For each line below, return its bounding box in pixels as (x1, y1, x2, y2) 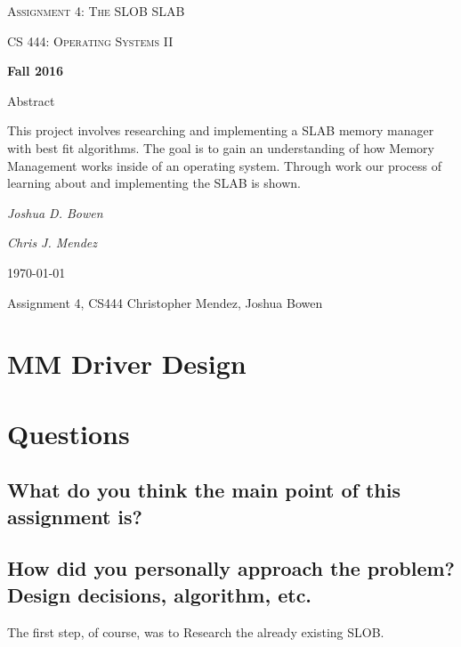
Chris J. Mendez (7, 233, 97, 252)
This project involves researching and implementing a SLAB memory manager (7, 121, 434, 140)
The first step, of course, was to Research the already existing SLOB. (7, 622, 384, 641)
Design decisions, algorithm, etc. (7, 580, 312, 608)
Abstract (7, 91, 55, 109)
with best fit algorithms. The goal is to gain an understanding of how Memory (7, 138, 434, 157)
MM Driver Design (7, 345, 247, 382)
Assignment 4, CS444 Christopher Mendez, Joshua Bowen (7, 293, 323, 311)
